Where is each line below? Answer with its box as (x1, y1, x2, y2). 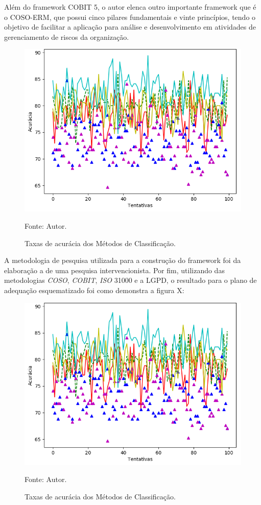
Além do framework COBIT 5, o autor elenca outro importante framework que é (4, 2, 256, 12)
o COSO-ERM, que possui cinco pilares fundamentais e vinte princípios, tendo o (4, 11, 256, 22)
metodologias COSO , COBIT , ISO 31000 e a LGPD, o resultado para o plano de (4, 275, 257, 285)
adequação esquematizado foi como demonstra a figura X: (4, 284, 184, 295)
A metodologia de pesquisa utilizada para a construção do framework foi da (4, 255, 241, 266)
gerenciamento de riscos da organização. (4, 31, 129, 42)
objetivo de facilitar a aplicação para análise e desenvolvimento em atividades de (4, 21, 256, 32)
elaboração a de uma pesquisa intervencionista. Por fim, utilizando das (4, 264, 225, 275)
